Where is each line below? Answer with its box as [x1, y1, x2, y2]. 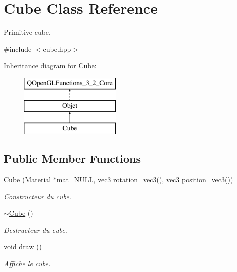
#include [4, 43, 32, 54]
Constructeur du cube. [4, 191, 71, 201]
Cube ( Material [4, 174, 51, 185]
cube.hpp [43, 43, 71, 54]
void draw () [4, 241, 42, 252]
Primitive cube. [4, 27, 51, 37]
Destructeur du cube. [4, 224, 67, 235]
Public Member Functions [4, 151, 141, 166]
